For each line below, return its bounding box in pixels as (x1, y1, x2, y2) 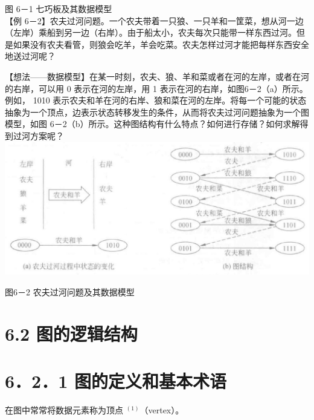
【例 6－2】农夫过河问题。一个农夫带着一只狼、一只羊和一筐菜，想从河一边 (5, 14, 304, 27)
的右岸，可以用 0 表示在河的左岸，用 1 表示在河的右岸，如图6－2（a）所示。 (5, 82, 308, 94)
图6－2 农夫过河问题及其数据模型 (5, 285, 135, 298)
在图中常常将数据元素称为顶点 (5, 403, 123, 416)
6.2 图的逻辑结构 (5, 321, 138, 346)
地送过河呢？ (5, 50, 56, 62)
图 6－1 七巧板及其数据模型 (5, 2, 112, 15)
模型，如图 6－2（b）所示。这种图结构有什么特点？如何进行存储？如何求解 (5, 117, 300, 130)
